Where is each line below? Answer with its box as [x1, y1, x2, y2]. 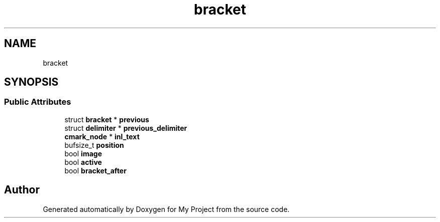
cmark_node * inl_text [64, 132, 140, 141]
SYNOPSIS [4, 76, 59, 89]
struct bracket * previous [64, 115, 149, 124]
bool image [64, 149, 102, 158]
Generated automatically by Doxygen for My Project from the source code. [43, 204, 290, 213]
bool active [64, 157, 102, 166]
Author [4, 183, 40, 196]
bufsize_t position [64, 140, 124, 149]
